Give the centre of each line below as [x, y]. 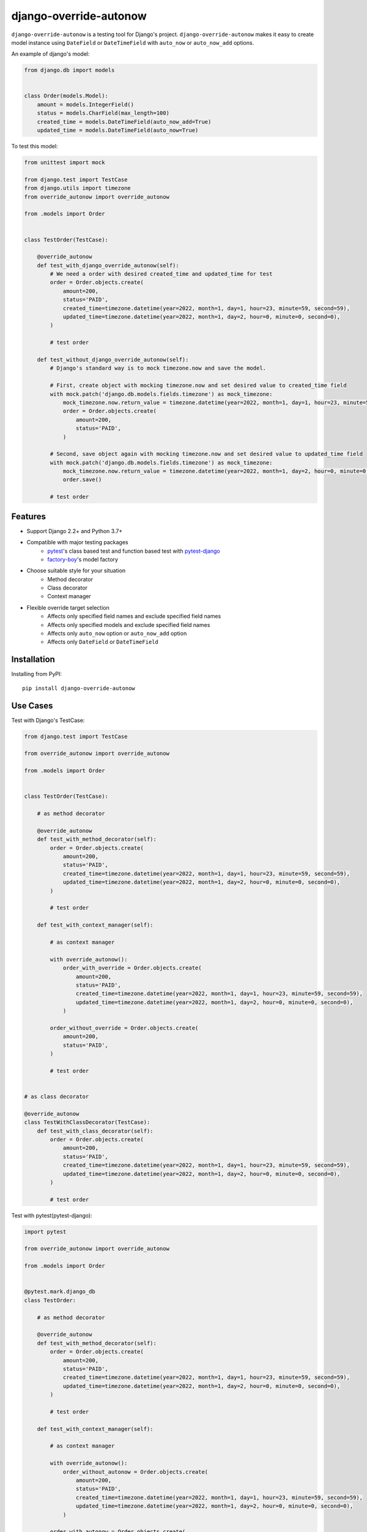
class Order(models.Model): [66, 96]
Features [28, 516]
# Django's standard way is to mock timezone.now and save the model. [158, 368]
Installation [33, 660]
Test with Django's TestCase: [48, 720]
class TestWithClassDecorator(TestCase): [87, 1122]
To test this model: [35, 146]
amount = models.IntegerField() [86, 104]
